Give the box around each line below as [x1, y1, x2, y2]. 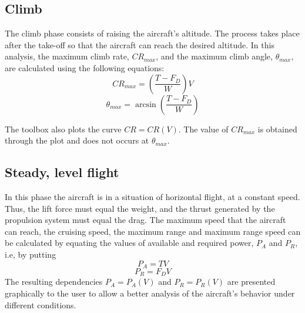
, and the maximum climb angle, [156, 50, 273, 62]
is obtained [257, 122, 297, 135]
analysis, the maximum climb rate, [5, 50, 129, 62]
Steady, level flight [5, 163, 119, 181]
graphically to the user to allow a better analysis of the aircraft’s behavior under [5, 287, 295, 299]
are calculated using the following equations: [5, 61, 165, 74]
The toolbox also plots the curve [5, 122, 122, 135]
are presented [227, 275, 276, 288]
